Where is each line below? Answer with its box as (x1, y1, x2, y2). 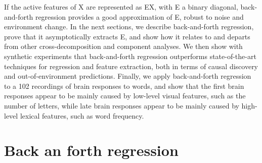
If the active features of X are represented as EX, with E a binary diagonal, (4, 2, 238, 12)
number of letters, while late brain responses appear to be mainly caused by (4, 100, 239, 111)
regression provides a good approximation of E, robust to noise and (35, 11, 244, 22)
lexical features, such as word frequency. (20, 110, 144, 121)
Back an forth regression (4, 140, 179, 160)
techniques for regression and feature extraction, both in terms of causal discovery (4, 61, 258, 71)
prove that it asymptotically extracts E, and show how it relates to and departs (4, 31, 250, 41)
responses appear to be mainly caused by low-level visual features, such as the (4, 90, 246, 101)
